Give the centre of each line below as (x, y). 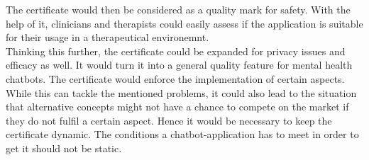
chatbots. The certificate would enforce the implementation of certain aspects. (175, 78)
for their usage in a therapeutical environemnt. (108, 37)
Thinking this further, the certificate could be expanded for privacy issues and (176, 51)
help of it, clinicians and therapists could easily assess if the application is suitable (184, 23)
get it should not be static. (64, 148)
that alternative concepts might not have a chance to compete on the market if (177, 107)
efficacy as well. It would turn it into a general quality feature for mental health (179, 65)
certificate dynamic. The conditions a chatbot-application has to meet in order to (182, 134)
